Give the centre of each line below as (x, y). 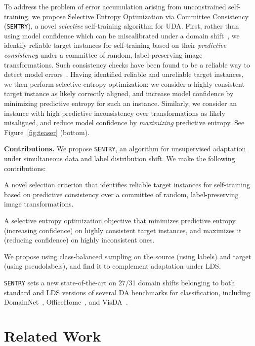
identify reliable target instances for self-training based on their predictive (115, 45)
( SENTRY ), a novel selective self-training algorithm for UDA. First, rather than (122, 26)
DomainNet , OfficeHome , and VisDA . (66, 302)
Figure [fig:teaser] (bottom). (47, 132)
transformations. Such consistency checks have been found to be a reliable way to (127, 64)
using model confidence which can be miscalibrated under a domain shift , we (122, 35)
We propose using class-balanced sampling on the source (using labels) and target (128, 256)
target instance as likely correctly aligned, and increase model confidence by (119, 93)
